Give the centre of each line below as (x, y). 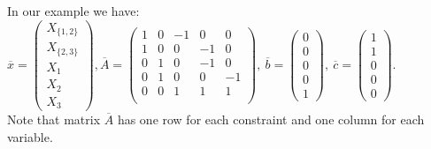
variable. (30, 136)
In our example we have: (73, 11)
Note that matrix (54, 119)
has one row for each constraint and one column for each (271, 119)
